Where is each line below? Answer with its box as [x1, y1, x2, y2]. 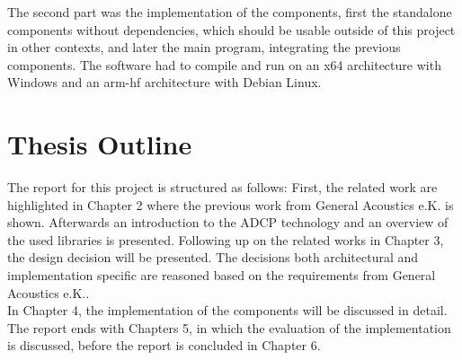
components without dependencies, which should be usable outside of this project [7, 20, 456, 39]
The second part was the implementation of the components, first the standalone [7, 3, 452, 21]
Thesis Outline [7, 126, 192, 162]
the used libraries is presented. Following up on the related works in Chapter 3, [7, 230, 444, 249]
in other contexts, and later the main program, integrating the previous [7, 38, 401, 57]
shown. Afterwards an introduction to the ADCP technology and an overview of [7, 213, 449, 232]
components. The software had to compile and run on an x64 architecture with [7, 55, 441, 74]
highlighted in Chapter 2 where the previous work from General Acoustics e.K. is [7, 195, 454, 214]
